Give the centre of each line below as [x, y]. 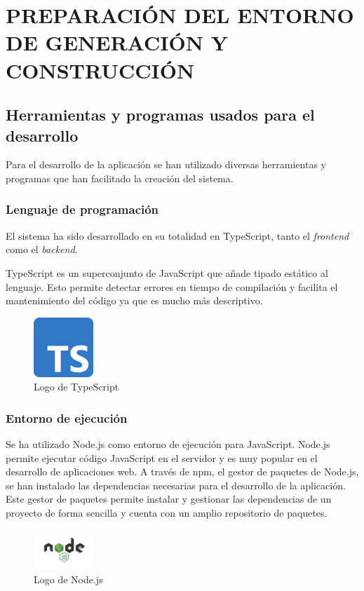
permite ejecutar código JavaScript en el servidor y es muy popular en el [162, 457]
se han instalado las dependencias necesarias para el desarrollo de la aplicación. [176, 485]
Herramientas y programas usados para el [160, 115]
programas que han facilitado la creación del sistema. [120, 178]
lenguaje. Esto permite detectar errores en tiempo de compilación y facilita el [172, 286]
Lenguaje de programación [82, 209]
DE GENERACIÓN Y [117, 42]
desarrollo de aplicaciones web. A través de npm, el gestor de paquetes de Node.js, [182, 471]
